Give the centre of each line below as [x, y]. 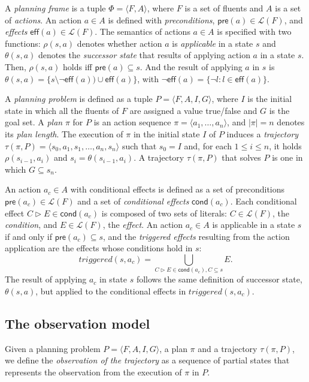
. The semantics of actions [143, 31]
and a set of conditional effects [133, 201]
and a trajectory [228, 348]
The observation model [78, 323]
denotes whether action [119, 43]
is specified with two [254, 31]
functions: [23, 43]
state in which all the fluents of [62, 110]
